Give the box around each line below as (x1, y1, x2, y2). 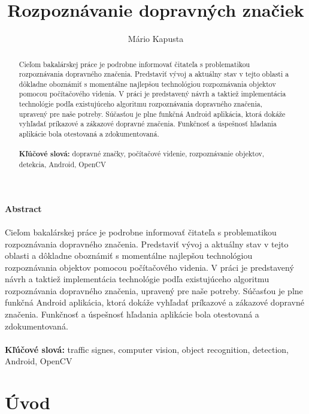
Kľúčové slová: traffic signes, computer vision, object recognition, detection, (5, 343, 289, 355)
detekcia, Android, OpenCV (19, 159, 106, 170)
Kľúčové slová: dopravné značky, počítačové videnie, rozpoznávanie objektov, (19, 149, 265, 159)
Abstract (5, 202, 42, 214)
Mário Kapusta (128, 32, 184, 45)
